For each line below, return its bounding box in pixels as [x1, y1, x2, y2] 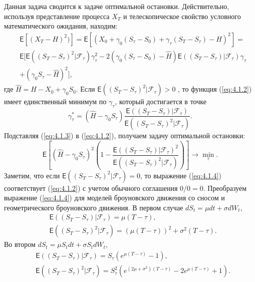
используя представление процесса [4, 11, 110, 21]
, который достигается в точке [115, 96, 206, 107]
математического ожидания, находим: [4, 21, 118, 31]
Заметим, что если [4, 170, 60, 180]
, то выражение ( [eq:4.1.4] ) [140, 170, 221, 180]
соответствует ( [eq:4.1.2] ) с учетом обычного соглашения [4, 182, 178, 193]
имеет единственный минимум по [4, 96, 107, 107]
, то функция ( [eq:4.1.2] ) [178, 84, 252, 94]
